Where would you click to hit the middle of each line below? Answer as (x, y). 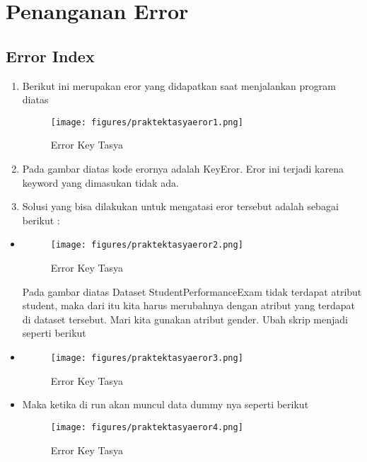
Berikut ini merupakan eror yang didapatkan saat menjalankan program (179, 85)
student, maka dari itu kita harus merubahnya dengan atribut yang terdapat (188, 305)
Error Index (50, 56)
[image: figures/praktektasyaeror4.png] (147, 427)
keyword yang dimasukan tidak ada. (100, 182)
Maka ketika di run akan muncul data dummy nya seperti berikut (165, 404)
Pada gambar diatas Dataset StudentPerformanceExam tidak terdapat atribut (192, 291)
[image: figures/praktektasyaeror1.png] (147, 122)
